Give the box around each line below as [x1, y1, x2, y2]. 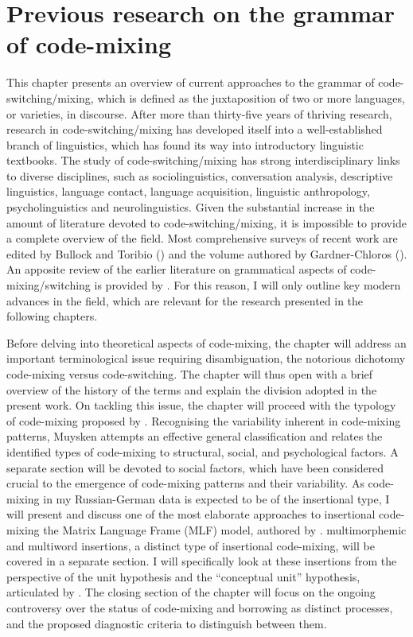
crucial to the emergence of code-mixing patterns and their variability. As [6, 475, 364, 491]
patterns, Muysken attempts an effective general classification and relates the [6, 428, 383, 445]
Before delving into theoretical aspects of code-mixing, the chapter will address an [6, 334, 407, 351]
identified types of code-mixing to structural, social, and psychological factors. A [6, 443, 399, 460]
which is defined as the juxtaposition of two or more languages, [97, 89, 405, 106]
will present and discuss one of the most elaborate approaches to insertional [6, 506, 376, 522]
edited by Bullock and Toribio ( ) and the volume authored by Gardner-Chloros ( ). [6, 245, 407, 262]
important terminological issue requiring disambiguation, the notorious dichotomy [6, 350, 406, 367]
